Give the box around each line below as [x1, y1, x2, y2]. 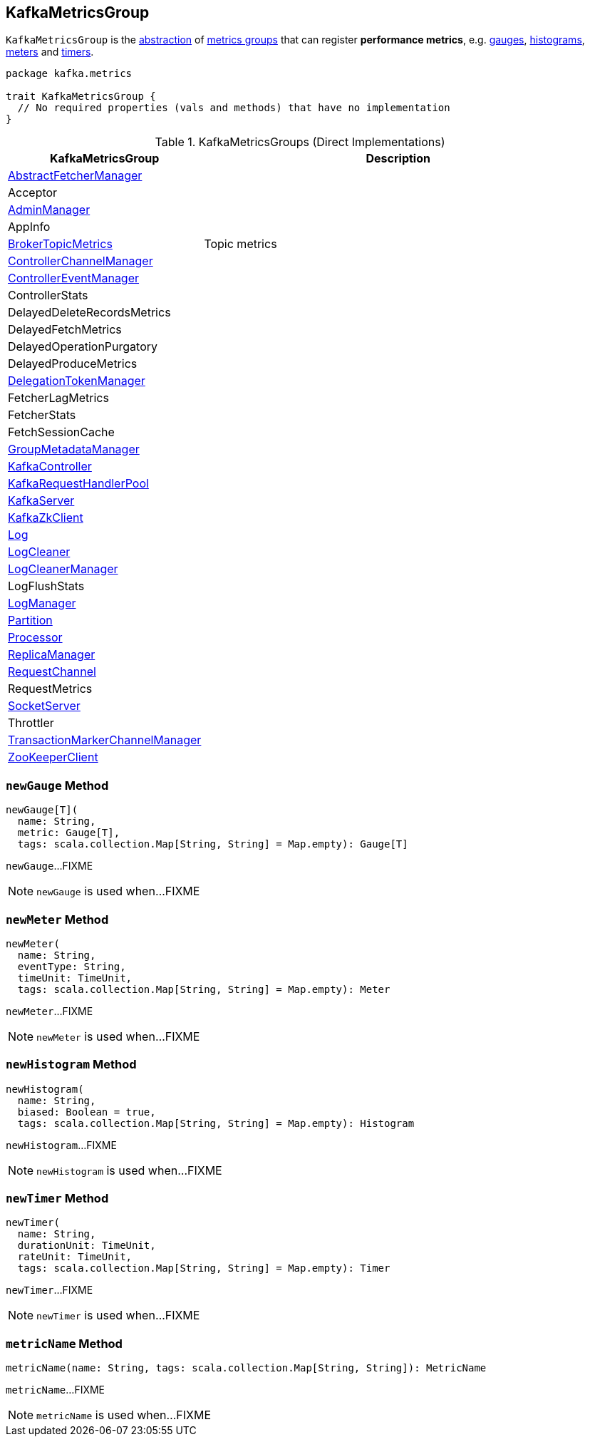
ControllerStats [8, 288, 88, 303]
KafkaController [8, 459, 92, 474]
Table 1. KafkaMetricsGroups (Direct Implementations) [155, 135, 445, 150]
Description [366, 151, 430, 166]
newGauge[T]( [6, 804, 78, 816]
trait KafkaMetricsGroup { [6, 91, 156, 103]
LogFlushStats [8, 579, 85, 594]
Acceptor [8, 185, 58, 200]
